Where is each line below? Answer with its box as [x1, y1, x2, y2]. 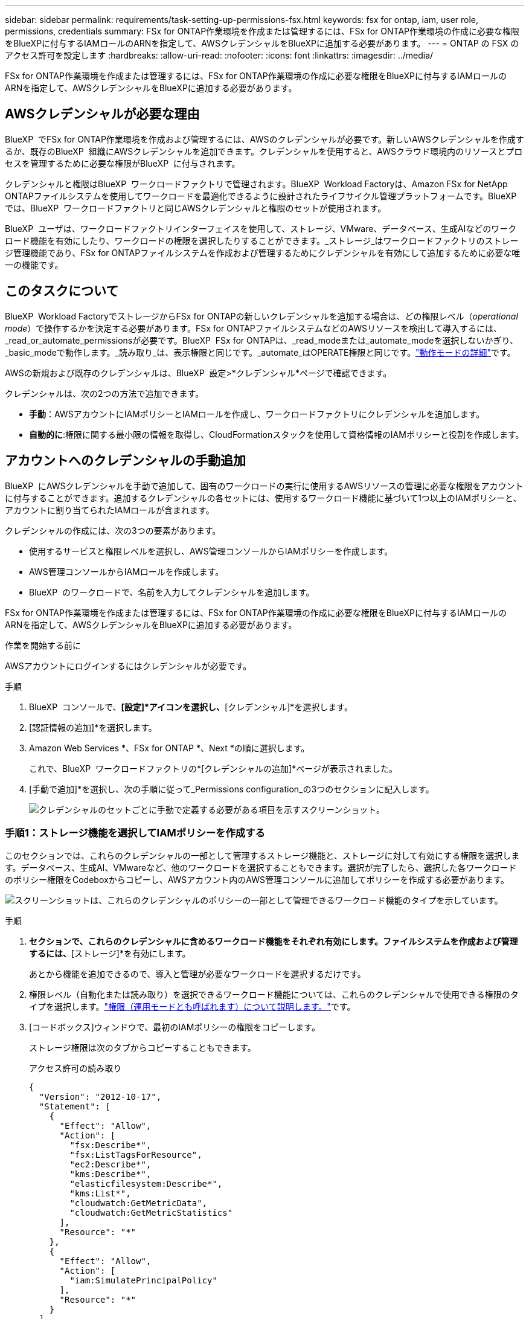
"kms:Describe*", [69, 1169, 152, 1179]
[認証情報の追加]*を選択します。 [29, 722, 157, 733]
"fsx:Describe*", [69, 1140, 152, 1151]
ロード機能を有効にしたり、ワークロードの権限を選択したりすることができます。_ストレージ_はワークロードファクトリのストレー [5, 235, 519, 246]
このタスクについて [5, 283, 119, 299]
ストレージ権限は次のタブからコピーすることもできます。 [29, 1042, 256, 1053]
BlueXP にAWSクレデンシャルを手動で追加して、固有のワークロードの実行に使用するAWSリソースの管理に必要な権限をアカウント [5, 480, 524, 491]
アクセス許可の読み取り [29, 1063, 122, 1074]
